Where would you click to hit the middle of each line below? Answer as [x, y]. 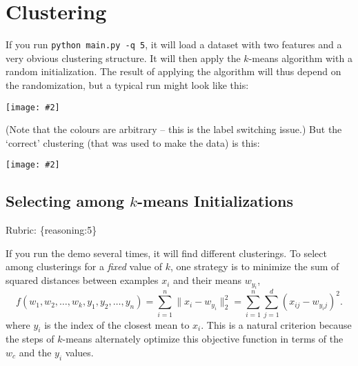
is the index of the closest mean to [117, 324]
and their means [208, 280]
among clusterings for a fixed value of [84, 266]
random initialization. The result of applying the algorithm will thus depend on [173, 71]
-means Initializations [216, 201]
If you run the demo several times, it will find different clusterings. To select [167, 253]
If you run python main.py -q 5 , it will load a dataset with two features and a [174, 44]
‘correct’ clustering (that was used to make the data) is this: [133, 142]
